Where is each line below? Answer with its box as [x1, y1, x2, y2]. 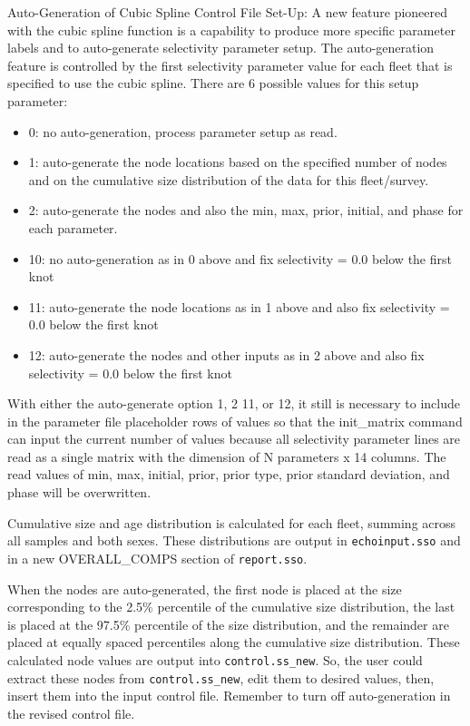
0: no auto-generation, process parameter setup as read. [28, 122, 338, 141]
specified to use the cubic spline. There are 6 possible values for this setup [7, 74, 419, 93]
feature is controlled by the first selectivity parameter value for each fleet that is [7, 55, 453, 74]
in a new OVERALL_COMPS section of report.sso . [7, 548, 308, 567]
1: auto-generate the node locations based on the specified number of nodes [28, 152, 447, 172]
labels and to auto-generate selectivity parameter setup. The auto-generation [7, 38, 435, 57]
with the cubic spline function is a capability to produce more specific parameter [7, 20, 455, 39]
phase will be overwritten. [7, 483, 152, 502]
